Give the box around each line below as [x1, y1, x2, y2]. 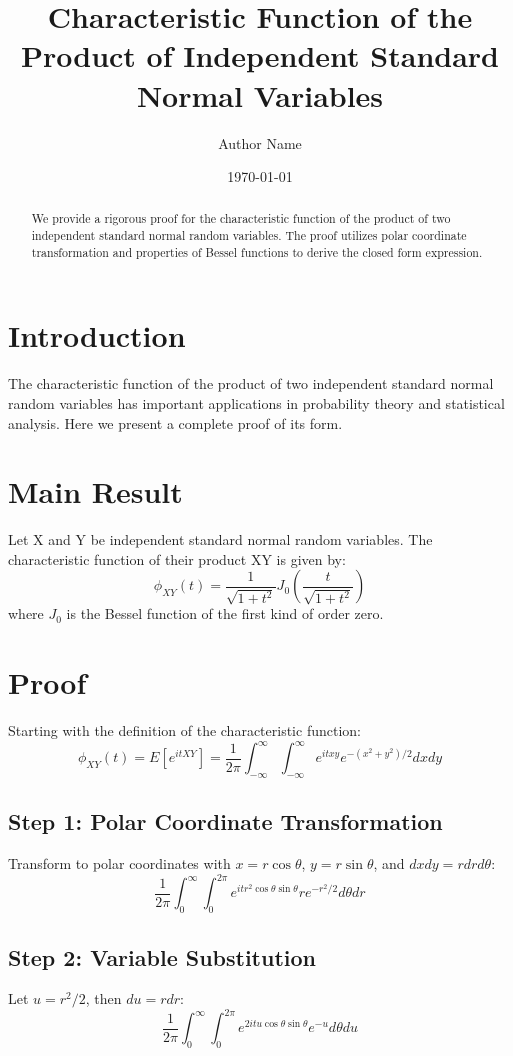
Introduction [8, 315, 186, 356]
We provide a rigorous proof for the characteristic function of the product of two [31, 210, 451, 227]
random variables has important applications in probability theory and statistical [8, 392, 505, 413]
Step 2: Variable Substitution [8, 941, 317, 972]
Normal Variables [136, 74, 384, 115]
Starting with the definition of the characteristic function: [8, 720, 361, 741]
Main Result [8, 471, 183, 512]
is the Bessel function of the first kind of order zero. [66, 603, 384, 624]
